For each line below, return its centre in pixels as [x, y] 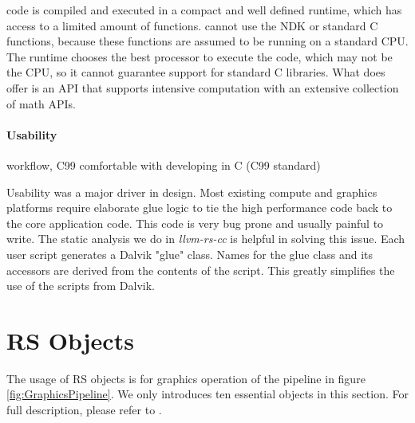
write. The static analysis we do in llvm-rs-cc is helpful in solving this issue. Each [206, 239]
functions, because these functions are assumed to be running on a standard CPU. [207, 41]
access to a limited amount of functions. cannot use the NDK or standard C [192, 25]
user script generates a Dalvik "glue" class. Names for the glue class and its [190, 254]
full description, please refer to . [84, 410]
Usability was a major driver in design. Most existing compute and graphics [192, 192]
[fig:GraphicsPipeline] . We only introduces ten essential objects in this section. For [208, 394]
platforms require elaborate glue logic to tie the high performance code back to [200, 208]
